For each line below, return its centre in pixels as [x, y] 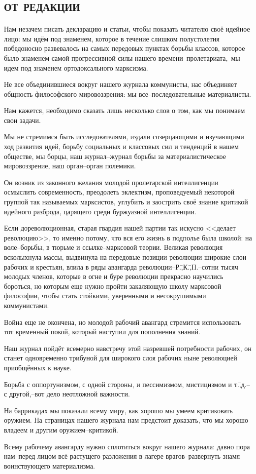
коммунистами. [27, 305]
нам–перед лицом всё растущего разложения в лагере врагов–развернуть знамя [122, 456]
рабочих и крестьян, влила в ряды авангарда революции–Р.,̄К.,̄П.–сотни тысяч [121, 266]
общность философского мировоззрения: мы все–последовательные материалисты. [128, 94]
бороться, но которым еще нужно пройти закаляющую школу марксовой [113, 286]
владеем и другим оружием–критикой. [61, 429]
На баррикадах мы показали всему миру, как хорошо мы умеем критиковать [118, 410]
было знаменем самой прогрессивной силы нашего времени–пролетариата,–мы [122, 58]
